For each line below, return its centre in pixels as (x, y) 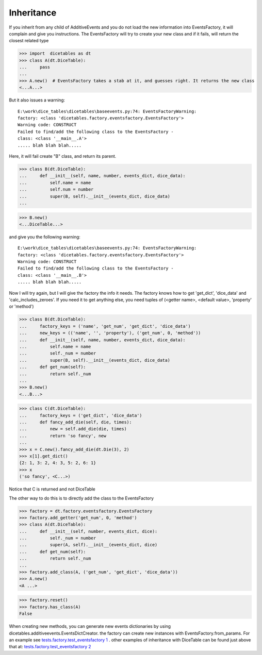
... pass (35, 67)
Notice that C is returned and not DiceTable (52, 489)
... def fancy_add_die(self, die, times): (75, 422)
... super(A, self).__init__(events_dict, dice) (88, 545)
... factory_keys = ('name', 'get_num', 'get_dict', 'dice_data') (105, 326)
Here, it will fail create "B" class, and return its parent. (63, 156)
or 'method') (21, 306)
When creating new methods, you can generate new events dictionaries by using (90, 626)
